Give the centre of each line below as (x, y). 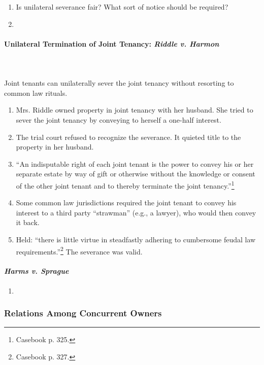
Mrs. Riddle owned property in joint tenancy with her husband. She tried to (135, 110)
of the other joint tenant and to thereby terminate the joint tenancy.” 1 (125, 185)
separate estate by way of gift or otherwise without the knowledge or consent (136, 174)
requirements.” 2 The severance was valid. (79, 250)
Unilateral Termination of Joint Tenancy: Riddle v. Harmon (112, 43)
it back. (28, 222)
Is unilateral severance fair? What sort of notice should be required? (122, 7)
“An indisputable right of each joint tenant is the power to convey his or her (135, 163)
